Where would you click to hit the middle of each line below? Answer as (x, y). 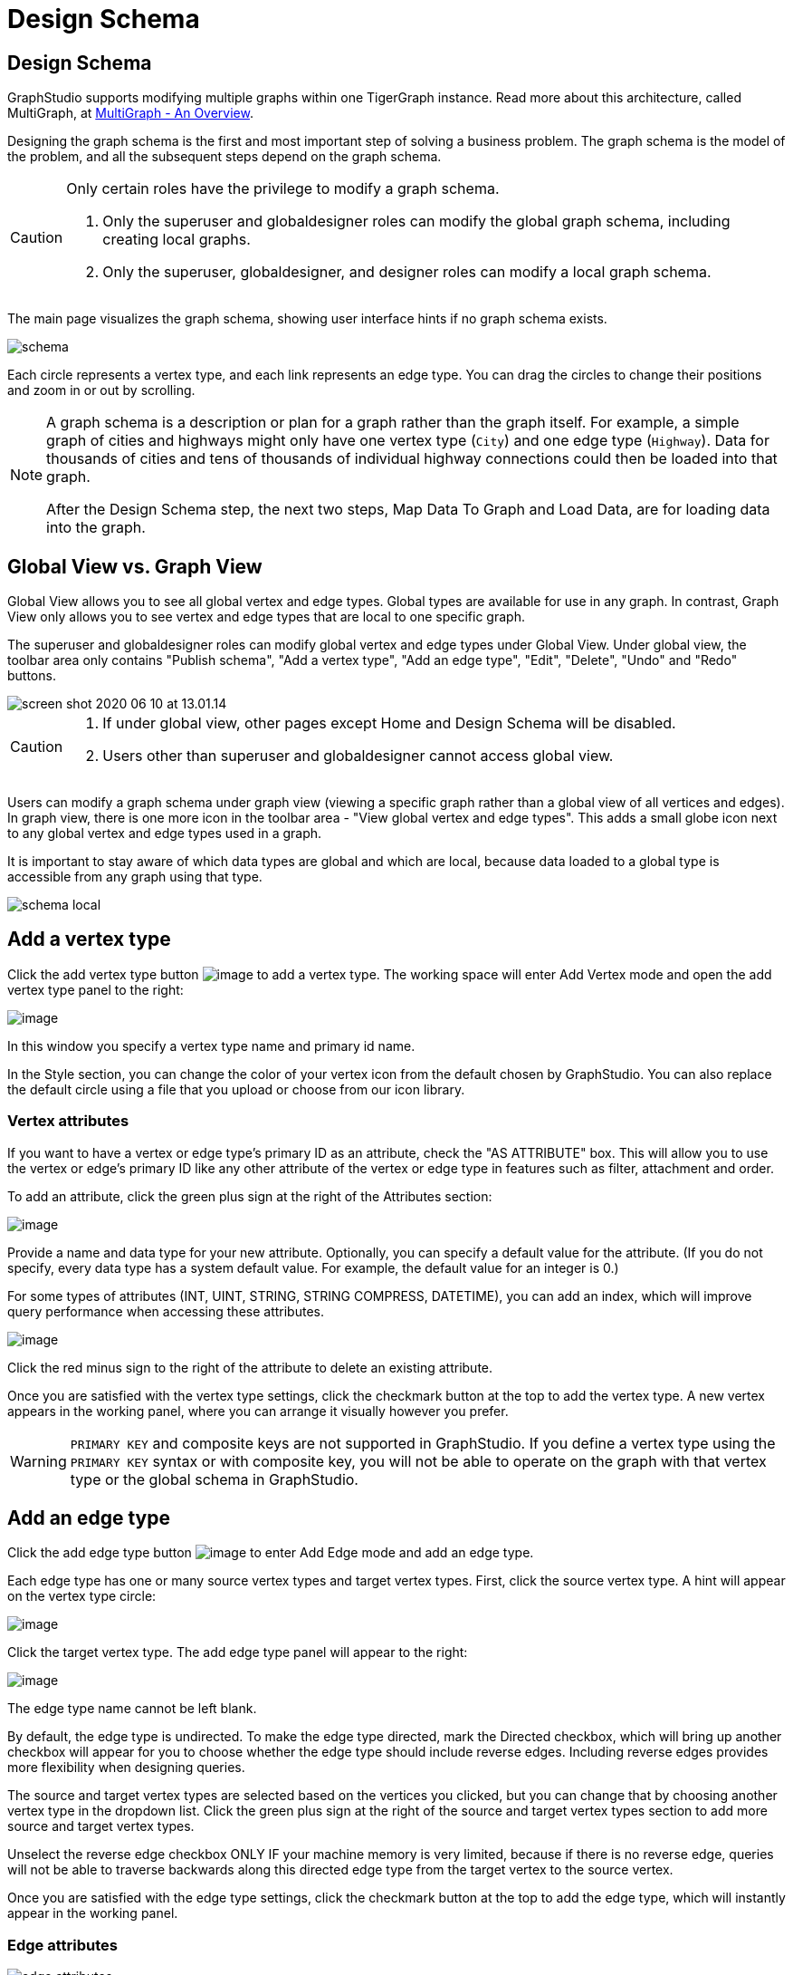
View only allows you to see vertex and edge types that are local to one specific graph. (266, 617)
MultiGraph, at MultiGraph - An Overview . (130, 113)
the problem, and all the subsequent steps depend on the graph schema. (225, 157)
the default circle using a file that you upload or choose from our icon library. (236, 1089)
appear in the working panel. (93, 1913)
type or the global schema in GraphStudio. (214, 1479)
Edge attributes (62, 1945)
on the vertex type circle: (82, 1596)
